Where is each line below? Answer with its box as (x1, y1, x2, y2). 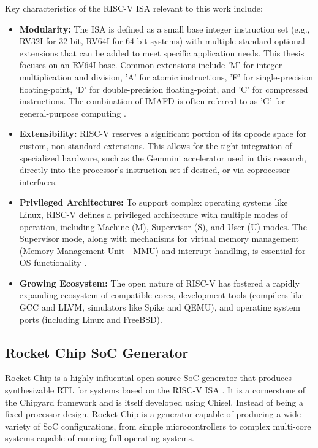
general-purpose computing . (19, 106, 126, 119)
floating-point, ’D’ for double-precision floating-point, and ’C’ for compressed (19, 82, 308, 95)
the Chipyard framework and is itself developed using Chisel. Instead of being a (5, 395, 304, 408)
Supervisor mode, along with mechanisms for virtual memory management (19, 232, 299, 245)
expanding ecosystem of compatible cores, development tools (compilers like (19, 288, 304, 301)
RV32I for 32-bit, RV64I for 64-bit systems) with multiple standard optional (19, 34, 305, 47)
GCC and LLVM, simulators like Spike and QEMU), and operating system (19, 301, 300, 314)
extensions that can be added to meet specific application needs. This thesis (19, 46, 305, 59)
